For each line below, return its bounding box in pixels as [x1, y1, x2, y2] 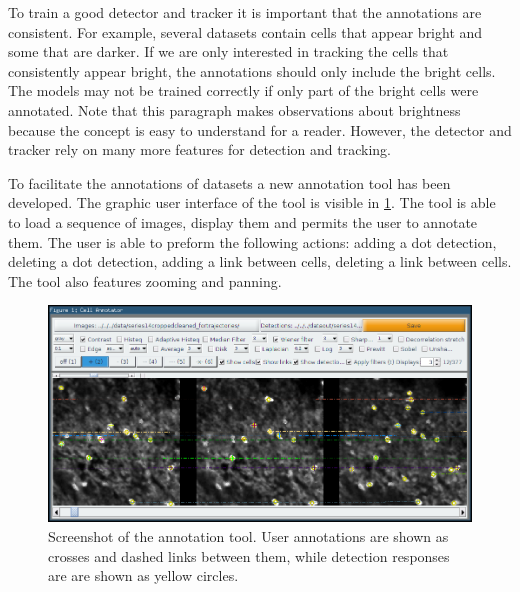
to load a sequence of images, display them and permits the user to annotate [8, 211, 478, 232]
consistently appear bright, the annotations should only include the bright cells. [8, 60, 496, 81]
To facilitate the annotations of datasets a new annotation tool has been [8, 172, 451, 193]
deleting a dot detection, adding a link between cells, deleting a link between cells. [8, 251, 512, 272]
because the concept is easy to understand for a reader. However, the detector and [8, 119, 512, 140]
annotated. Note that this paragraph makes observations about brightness [8, 99, 461, 120]
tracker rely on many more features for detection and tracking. [8, 139, 392, 160]
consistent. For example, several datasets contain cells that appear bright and [8, 21, 483, 42]
